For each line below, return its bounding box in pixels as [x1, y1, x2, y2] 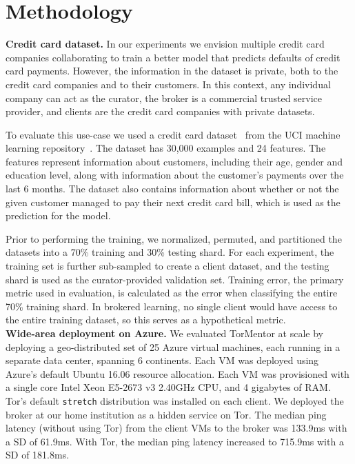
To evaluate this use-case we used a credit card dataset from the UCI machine [6, 127, 341, 141]
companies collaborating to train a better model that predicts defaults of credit [6, 50, 341, 64]
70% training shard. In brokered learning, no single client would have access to [6, 299, 338, 313]
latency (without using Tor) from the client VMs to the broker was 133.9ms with [6, 421, 347, 435]
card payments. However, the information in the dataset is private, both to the [6, 63, 338, 78]
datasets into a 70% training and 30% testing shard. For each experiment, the [6, 245, 334, 259]
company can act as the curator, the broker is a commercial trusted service [6, 90, 323, 105]
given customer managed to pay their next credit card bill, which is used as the [6, 194, 341, 209]
